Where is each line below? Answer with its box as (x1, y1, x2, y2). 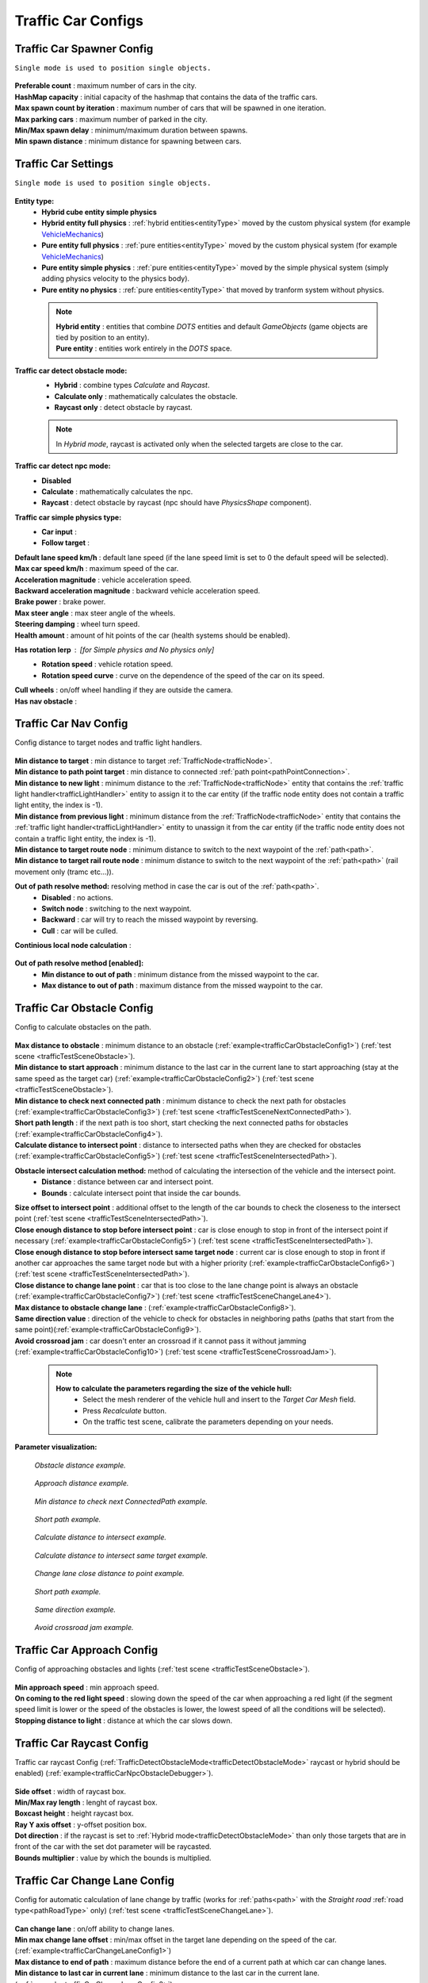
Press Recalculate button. (82, 1406, 167, 1415)
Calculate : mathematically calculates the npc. (41, 486, 193, 496)
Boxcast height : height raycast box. (14, 1808, 134, 1818)
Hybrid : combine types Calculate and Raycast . (54, 381, 210, 390)
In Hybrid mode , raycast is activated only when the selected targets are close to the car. (55, 439, 344, 448)
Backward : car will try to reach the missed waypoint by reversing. (41, 915, 258, 924)
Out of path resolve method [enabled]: (14, 958, 144, 968)
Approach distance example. (34, 1479, 129, 1488)
